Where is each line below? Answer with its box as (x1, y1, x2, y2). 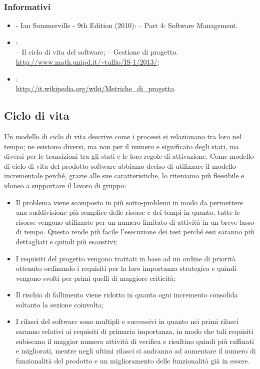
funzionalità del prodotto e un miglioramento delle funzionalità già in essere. (15, 355, 250, 365)
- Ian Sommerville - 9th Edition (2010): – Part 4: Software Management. (15, 20, 238, 31)
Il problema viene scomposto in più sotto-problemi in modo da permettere (15, 197, 243, 207)
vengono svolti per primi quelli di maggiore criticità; (15, 272, 175, 283)
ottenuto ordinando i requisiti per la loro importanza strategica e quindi (15, 263, 236, 273)
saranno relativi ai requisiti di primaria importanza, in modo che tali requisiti (15, 326, 253, 336)
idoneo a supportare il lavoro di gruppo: (4, 180, 126, 190)
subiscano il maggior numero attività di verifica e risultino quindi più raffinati (15, 335, 254, 346)
